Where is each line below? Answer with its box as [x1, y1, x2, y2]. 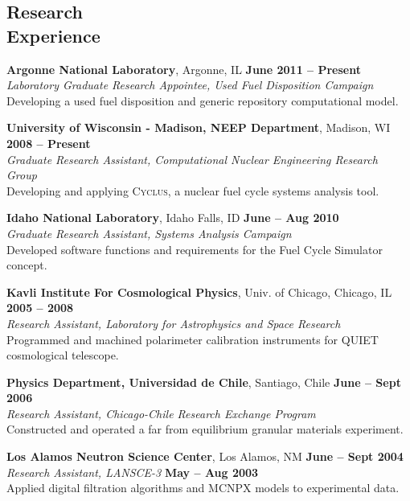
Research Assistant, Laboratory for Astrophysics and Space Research [6, 314, 341, 331]
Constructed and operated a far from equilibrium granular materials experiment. [6, 421, 404, 437]
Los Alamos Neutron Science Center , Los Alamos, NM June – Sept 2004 [6, 448, 404, 465]
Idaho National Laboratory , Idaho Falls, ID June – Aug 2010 [6, 209, 339, 226]
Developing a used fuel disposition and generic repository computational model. [6, 92, 399, 109]
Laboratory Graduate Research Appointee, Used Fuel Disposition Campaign [6, 76, 374, 93]
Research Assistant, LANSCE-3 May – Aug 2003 [6, 463, 259, 480]
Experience [6, 23, 100, 47]
